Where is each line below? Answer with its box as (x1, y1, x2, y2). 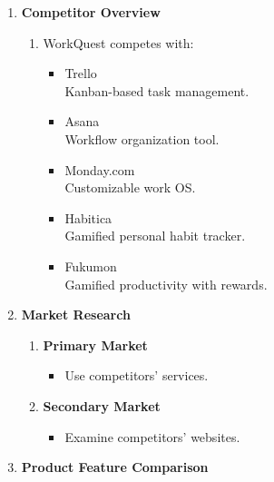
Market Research (21, 305, 131, 324)
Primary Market (43, 335, 148, 354)
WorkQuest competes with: (43, 33, 194, 52)
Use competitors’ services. (64, 366, 209, 385)
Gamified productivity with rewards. (64, 274, 268, 293)
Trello (64, 64, 97, 83)
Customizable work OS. (64, 178, 196, 197)
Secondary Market (43, 396, 161, 415)
